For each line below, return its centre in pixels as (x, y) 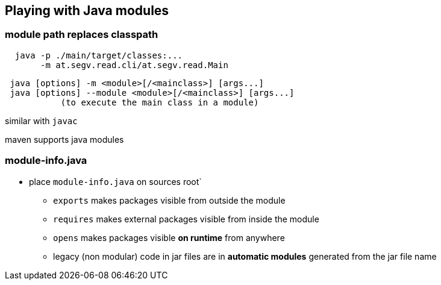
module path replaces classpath (82, 35)
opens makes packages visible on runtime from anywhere (169, 237)
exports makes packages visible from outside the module (169, 200)
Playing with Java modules (87, 11)
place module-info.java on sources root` (115, 181)
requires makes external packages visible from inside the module (186, 219)
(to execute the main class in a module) (160, 102)
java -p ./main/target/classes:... (99, 55)
